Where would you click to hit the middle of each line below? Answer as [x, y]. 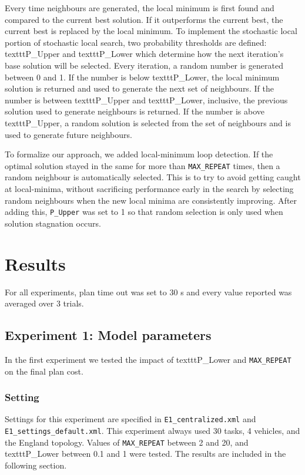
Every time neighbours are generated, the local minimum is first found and [140, 8]
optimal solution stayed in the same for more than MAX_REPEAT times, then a [143, 165]
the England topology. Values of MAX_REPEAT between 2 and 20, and [127, 442]
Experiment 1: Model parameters [108, 335]
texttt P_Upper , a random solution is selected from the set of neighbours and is [148, 122]
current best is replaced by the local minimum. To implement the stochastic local [151, 31]
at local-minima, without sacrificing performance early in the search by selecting [149, 188]
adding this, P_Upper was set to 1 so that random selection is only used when [144, 212]
